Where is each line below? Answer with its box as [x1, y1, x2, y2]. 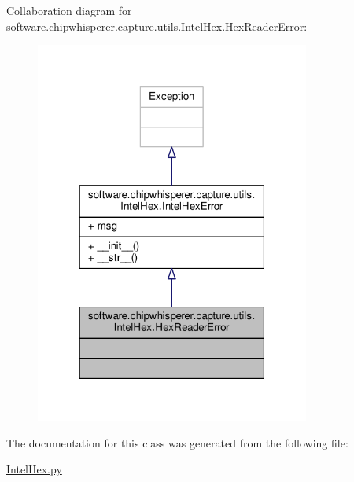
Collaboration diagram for [6, 2, 132, 18]
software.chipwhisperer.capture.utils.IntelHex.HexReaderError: [6, 17, 308, 34]
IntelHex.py [6, 461, 62, 477]
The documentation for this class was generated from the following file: [6, 434, 348, 451]
